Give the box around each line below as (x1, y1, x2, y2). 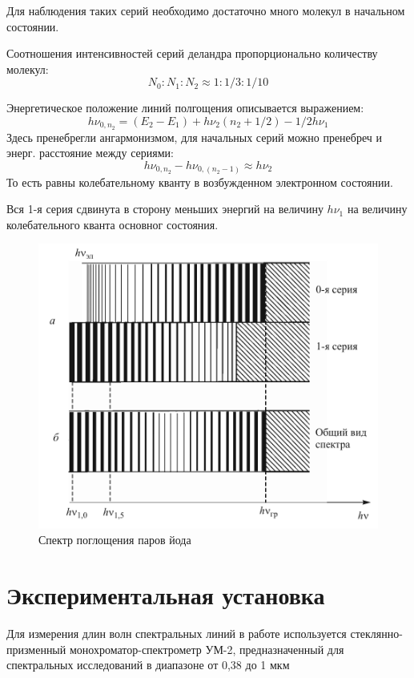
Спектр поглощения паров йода (38, 531, 191, 548)
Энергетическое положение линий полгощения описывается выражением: (6, 99, 364, 116)
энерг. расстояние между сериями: (6, 144, 174, 161)
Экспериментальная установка (6, 578, 325, 611)
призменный (6, 640, 66, 657)
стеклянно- (350, 624, 403, 641)
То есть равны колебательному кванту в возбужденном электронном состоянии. (6, 173, 393, 190)
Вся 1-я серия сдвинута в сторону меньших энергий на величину (6, 200, 324, 217)
